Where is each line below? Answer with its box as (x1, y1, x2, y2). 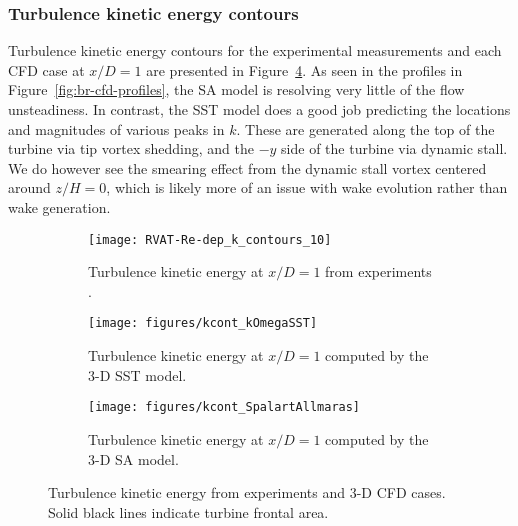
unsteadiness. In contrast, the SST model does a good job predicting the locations (8, 99, 511, 119)
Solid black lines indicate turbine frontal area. (48, 501, 329, 522)
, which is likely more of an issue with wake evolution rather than (106, 177, 508, 198)
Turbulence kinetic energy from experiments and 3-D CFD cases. (48, 482, 446, 503)
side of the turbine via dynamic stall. (281, 138, 508, 159)
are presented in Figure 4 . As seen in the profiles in (146, 59, 463, 80)
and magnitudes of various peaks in (8, 118, 225, 139)
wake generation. (8, 196, 111, 217)
